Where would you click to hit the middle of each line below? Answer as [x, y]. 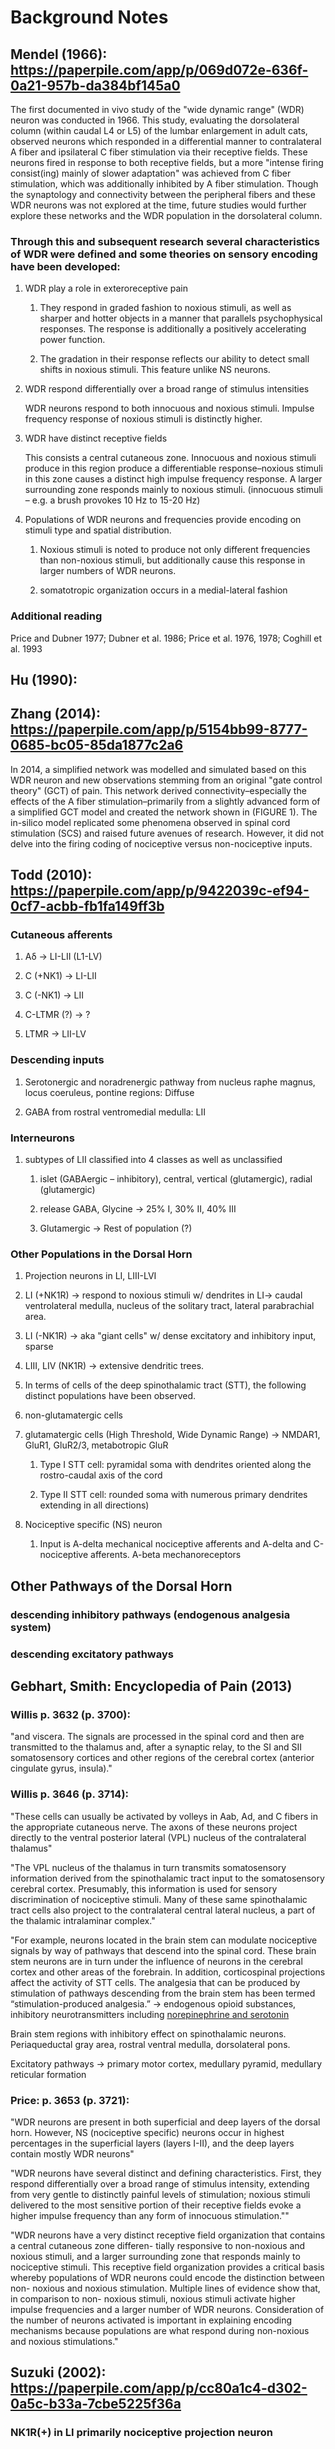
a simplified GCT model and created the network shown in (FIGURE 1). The [164, 812]
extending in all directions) [94, 1505]
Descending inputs [57, 1060]
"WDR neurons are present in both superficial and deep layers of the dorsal [165, 2122]
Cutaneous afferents [61, 935]
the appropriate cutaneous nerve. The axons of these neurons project [154, 1827]
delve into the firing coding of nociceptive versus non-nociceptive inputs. [161, 843]
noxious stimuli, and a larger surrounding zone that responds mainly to [155, 2256]
